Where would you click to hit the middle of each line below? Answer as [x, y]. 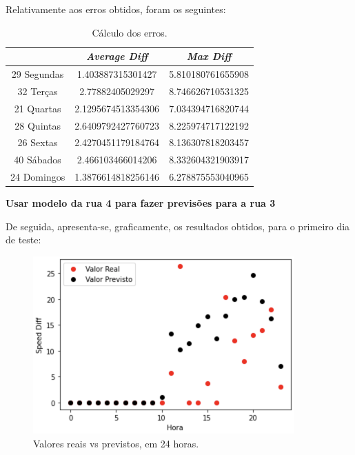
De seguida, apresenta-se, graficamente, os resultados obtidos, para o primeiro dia [178, 226]
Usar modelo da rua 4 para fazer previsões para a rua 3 [141, 203]
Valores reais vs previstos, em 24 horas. [116, 443]
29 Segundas [38, 74]
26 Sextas [38, 142]
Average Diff [117, 56]
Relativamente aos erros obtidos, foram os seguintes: [116, 9]
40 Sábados [38, 160]
